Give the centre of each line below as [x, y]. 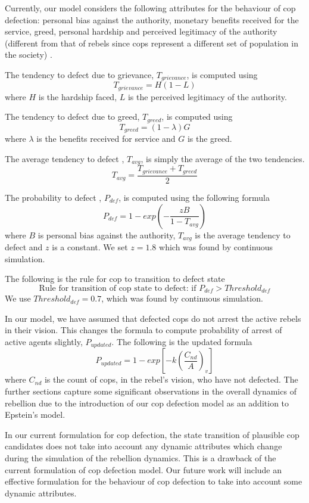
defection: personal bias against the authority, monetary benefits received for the [152, 19]
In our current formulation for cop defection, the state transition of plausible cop [152, 434]
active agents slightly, [44, 341]
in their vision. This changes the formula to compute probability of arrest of [143, 330]
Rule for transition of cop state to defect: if [118, 288]
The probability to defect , [53, 197]
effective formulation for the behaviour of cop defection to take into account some [154, 481]
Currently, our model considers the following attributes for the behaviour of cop [150, 8]
